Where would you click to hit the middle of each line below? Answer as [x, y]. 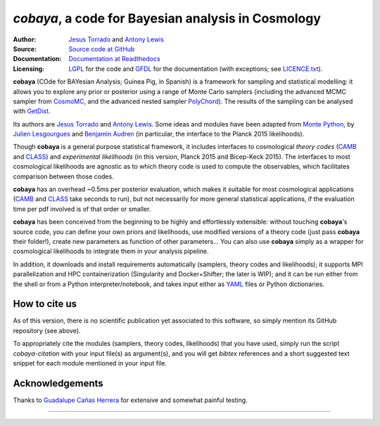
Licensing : [29, 69]
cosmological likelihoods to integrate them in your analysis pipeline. [111, 251]
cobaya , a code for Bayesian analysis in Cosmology [167, 18]
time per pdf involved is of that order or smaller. [82, 209]
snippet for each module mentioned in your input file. [90, 363]
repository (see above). [47, 330]
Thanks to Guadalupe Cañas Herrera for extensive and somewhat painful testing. [130, 400]
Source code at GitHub [102, 49]
